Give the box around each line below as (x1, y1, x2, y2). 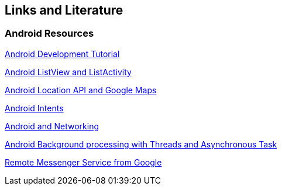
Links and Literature (5, 3, 123, 17)
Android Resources (5, 27, 94, 40)
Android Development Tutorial (5, 48, 120, 59)
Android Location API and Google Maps (5, 85, 157, 95)
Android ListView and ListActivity (5, 66, 132, 77)
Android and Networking (5, 121, 99, 131)
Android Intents (5, 103, 64, 113)
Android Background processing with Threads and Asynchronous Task (5, 139, 277, 149)
